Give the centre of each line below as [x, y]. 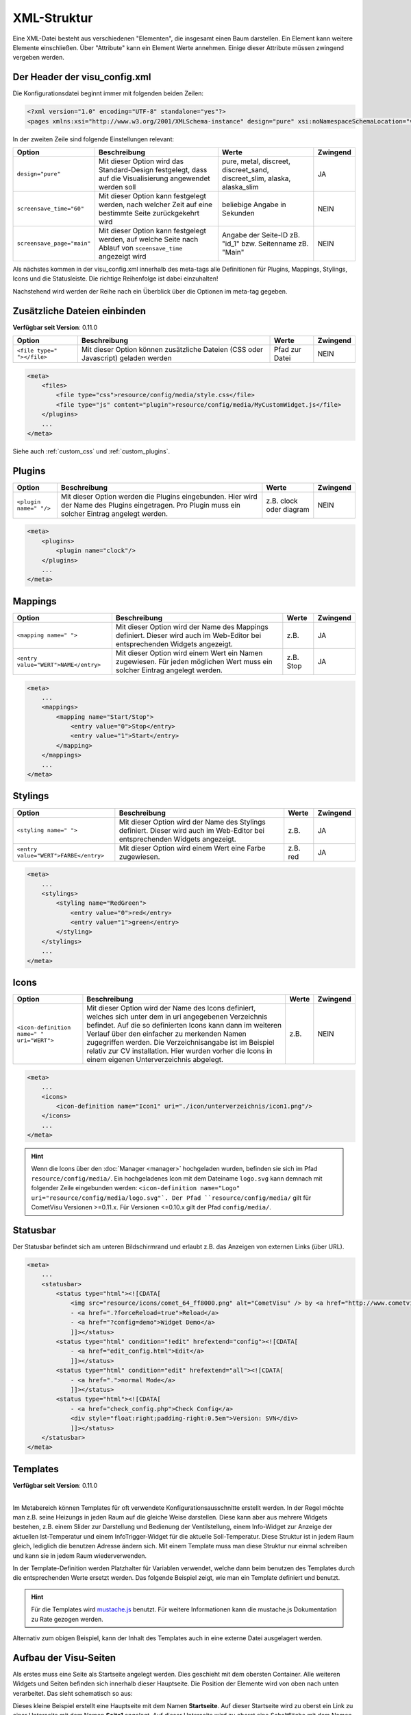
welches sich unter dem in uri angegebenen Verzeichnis [177, 1017]
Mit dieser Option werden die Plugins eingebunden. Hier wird [159, 496]
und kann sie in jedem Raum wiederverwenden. [80, 1556]
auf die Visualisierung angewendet [154, 178]
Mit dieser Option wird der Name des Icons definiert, [171, 1008]
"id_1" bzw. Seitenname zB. [265, 244]
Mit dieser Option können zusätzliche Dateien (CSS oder [172, 350]
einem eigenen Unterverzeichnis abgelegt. [155, 1060]
